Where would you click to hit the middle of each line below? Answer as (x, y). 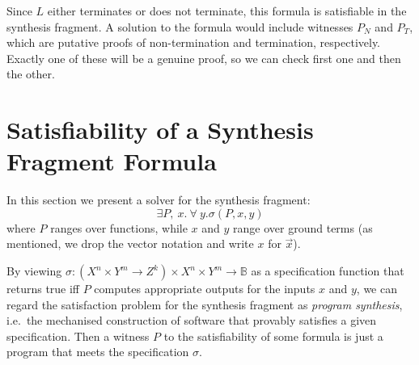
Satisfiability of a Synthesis (160, 130)
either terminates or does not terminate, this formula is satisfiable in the (227, 10)
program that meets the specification (98, 352)
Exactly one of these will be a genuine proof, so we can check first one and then (204, 58)
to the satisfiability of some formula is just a (273, 336)
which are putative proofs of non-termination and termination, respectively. (194, 42)
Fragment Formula (112, 161)
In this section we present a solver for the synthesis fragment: (159, 200)
